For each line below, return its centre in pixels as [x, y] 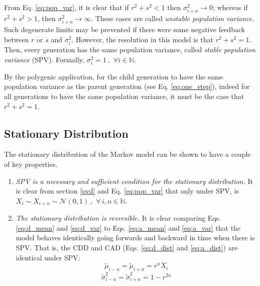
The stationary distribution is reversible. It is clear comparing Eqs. [118, 218]
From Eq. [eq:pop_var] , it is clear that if [67, 7]
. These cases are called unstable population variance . [172, 18]
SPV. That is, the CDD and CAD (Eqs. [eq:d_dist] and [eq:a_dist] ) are [127, 247]
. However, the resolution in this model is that [142, 39]
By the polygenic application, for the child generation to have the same [114, 76]
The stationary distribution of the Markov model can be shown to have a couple [127, 154]
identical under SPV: [48, 257]
